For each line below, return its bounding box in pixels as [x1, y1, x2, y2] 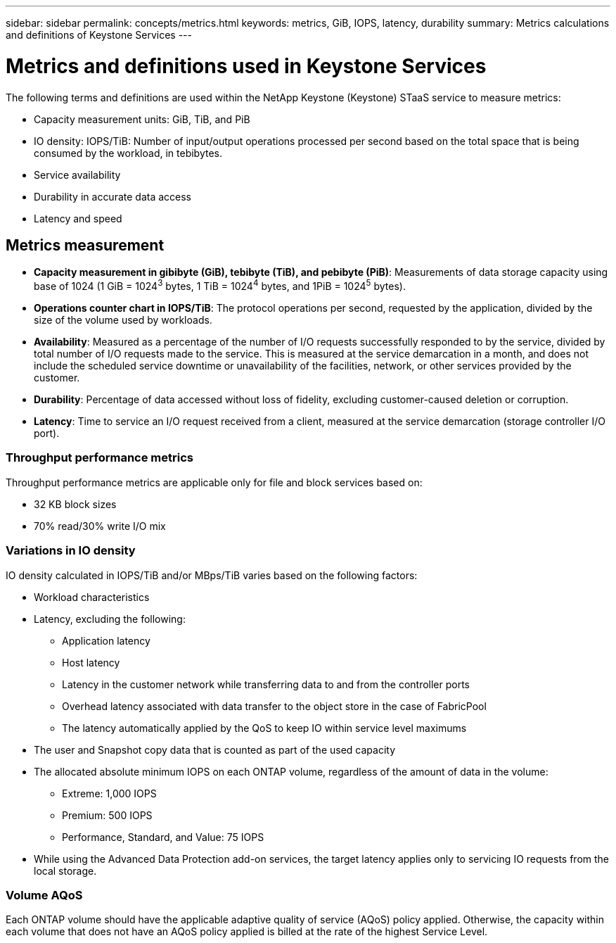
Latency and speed [34, 212, 122, 224]
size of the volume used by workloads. [34, 314, 212, 326]
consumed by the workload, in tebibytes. [34, 146, 222, 159]
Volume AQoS [6, 887, 83, 902]
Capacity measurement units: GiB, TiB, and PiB [34, 113, 250, 125]
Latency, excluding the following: [34, 612, 186, 625]
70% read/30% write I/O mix [34, 519, 166, 532]
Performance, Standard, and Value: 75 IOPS [62, 830, 264, 843]
